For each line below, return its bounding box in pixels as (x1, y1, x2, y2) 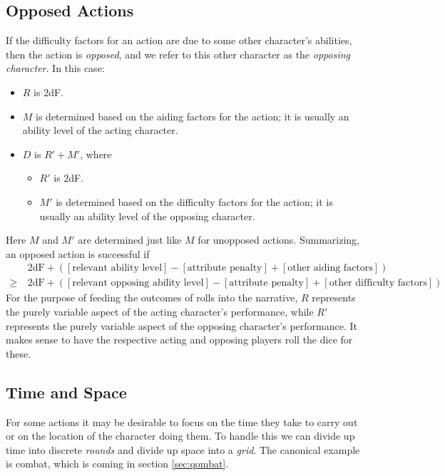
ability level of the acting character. (22, 123, 178, 138)
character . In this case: (6, 61, 105, 76)
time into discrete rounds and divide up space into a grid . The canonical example (6, 442, 360, 457)
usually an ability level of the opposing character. (39, 208, 255, 223)
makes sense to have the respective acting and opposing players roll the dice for (6, 332, 353, 347)
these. (6, 346, 31, 361)
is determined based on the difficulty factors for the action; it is (56, 194, 333, 209)
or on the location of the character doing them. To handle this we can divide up (6, 428, 355, 443)
